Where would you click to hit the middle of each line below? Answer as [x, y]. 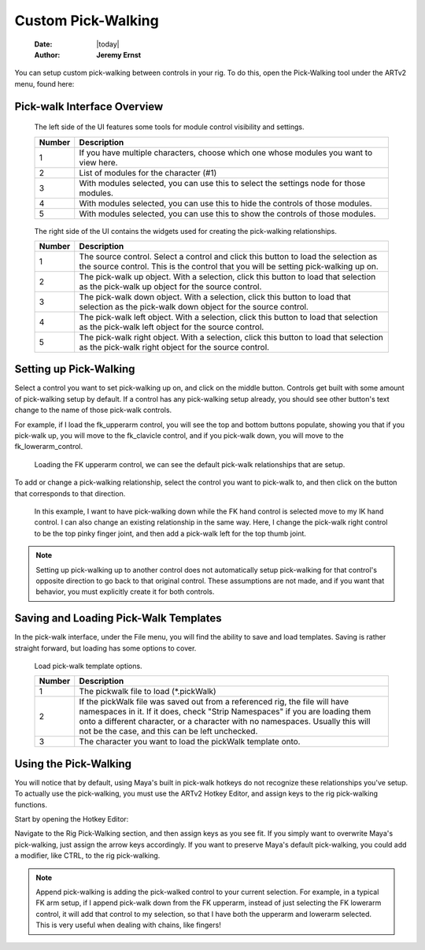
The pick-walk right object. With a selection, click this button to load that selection [231, 337]
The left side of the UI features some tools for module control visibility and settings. [169, 127]
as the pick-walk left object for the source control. [172, 327]
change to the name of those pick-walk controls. [93, 410]
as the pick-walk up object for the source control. [170, 286]
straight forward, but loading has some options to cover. [105, 648]
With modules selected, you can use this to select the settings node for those [222, 183]
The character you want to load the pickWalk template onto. [190, 742]
